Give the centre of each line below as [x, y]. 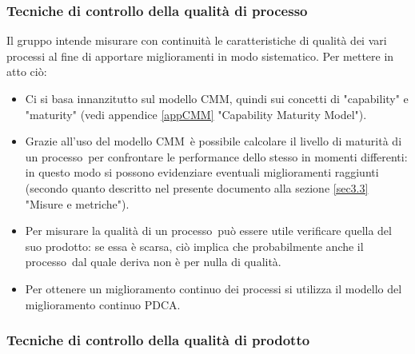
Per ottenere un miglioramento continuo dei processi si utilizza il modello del [213, 288]
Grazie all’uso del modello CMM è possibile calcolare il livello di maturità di [213, 141]
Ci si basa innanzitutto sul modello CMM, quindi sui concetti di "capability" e [217, 98]
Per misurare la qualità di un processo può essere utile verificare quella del [208, 231]
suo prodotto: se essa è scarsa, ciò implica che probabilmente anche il [194, 246]
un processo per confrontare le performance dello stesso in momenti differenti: [216, 156]
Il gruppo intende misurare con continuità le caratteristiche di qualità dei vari [197, 40]
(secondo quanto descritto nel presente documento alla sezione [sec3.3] [197, 187]
